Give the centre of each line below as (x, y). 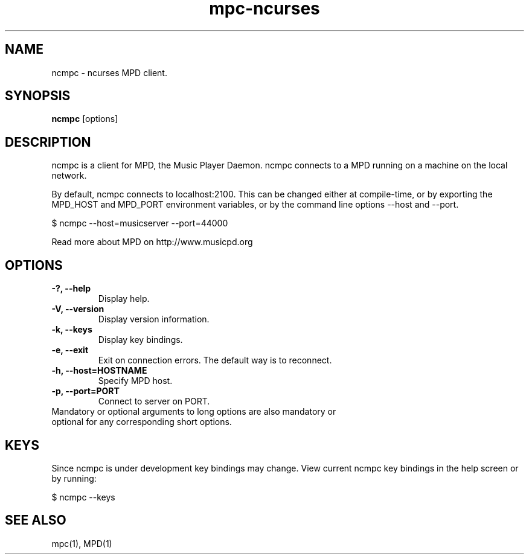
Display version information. (154, 319)
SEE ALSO (36, 520)
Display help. (124, 299)
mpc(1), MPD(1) (82, 543)
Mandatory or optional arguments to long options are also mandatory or (194, 412)
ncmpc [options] (85, 119)
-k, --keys (72, 330)
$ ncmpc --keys (83, 497)
